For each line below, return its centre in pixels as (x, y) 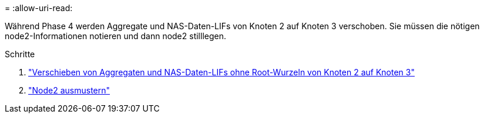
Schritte (20, 54)
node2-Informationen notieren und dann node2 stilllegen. (116, 36)
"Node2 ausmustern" (69, 90)
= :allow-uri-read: (39, 8)
